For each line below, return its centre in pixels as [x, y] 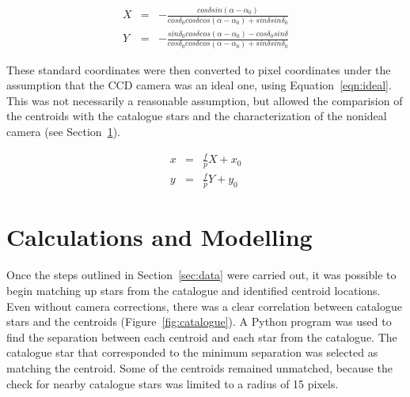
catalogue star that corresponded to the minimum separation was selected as [192, 352]
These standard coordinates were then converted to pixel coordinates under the [199, 69]
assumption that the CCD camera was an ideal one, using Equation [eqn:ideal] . [199, 85]
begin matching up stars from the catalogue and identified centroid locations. [194, 290]
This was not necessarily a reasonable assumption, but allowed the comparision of [205, 100]
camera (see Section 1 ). [63, 131]
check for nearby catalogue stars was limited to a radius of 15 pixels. [173, 383]
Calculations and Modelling [159, 237]
